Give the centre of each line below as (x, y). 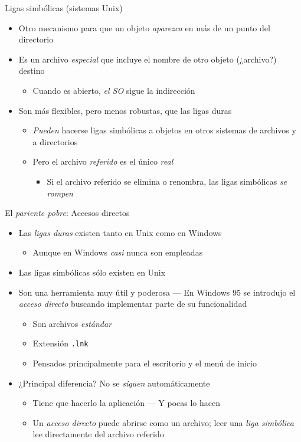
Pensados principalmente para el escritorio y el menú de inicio (145, 363)
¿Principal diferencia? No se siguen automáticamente (114, 383)
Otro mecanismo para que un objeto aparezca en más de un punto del (144, 27)
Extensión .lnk (60, 343)
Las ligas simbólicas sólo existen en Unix (92, 272)
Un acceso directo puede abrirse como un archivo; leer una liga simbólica (163, 422)
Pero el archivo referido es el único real (103, 161)
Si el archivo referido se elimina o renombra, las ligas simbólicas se (167, 181)
